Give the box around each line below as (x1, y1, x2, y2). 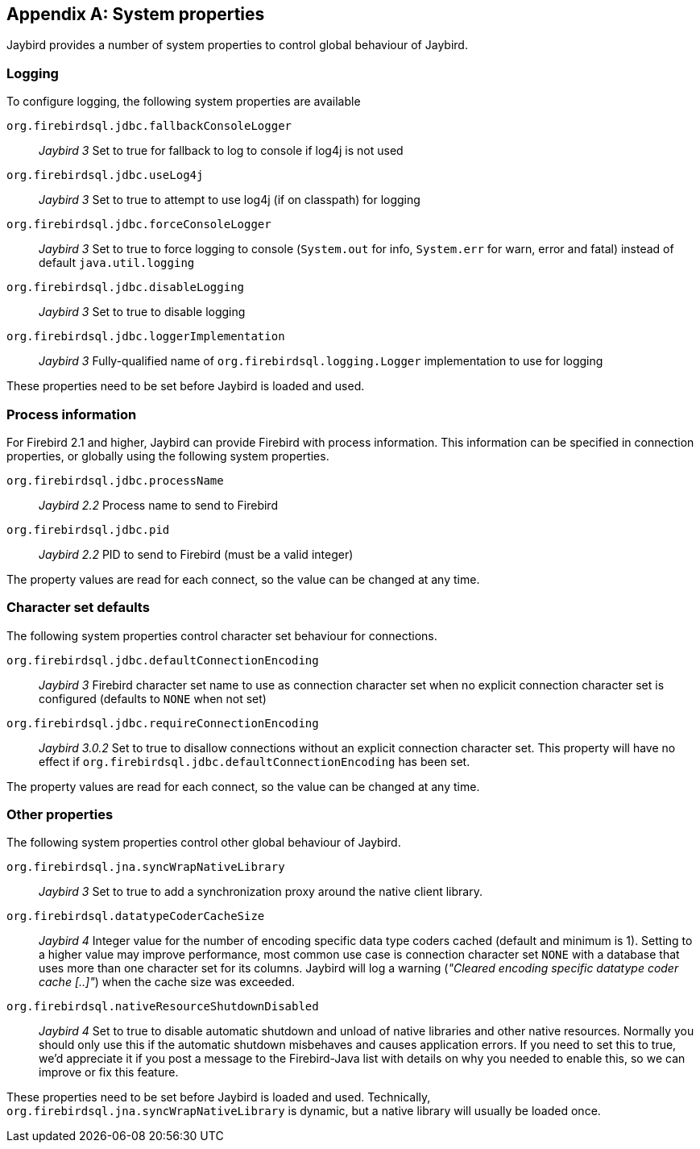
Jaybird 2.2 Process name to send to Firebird (39, 497, 278, 512)
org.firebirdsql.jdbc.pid (6, 522, 170, 536)
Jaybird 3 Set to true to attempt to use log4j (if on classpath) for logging (39, 193, 420, 207)
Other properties (6, 806, 114, 823)
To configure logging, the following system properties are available (6, 94, 361, 109)
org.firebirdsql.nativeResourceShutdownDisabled (6, 1000, 319, 1014)
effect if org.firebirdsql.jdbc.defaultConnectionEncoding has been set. (39, 754, 470, 768)
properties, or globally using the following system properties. (6, 448, 329, 463)
